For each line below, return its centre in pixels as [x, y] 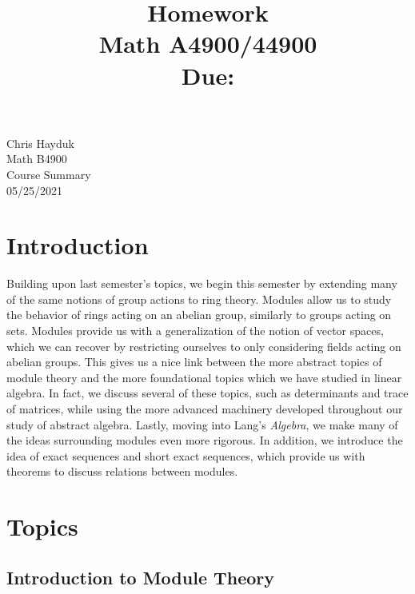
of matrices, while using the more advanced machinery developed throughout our [205, 409]
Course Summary [49, 174]
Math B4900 [37, 159]
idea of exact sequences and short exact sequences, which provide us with [186, 455]
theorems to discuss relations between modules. [122, 471]
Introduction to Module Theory [141, 577]
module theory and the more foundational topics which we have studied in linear [204, 377]
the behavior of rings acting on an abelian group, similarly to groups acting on [199, 315]
